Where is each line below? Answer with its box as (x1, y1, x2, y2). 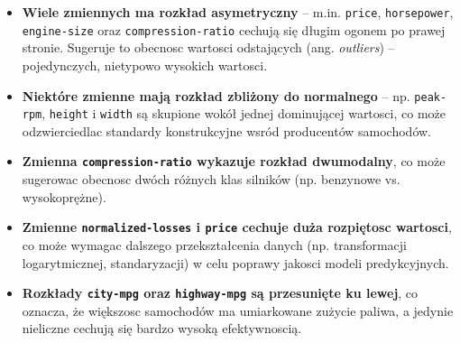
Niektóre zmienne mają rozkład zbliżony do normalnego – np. (22, 86, 410, 105)
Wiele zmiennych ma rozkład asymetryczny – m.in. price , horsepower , (22, 3, 454, 21)
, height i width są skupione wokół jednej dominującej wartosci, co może (41, 104, 446, 123)
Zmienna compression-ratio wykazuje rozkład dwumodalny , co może (22, 152, 446, 171)
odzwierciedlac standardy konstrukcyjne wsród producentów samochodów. (22, 121, 431, 140)
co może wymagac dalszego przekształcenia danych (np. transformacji (22, 235, 407, 254)
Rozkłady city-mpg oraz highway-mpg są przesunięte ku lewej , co (22, 283, 419, 302)
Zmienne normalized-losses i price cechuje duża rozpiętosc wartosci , (22, 218, 452, 236)
